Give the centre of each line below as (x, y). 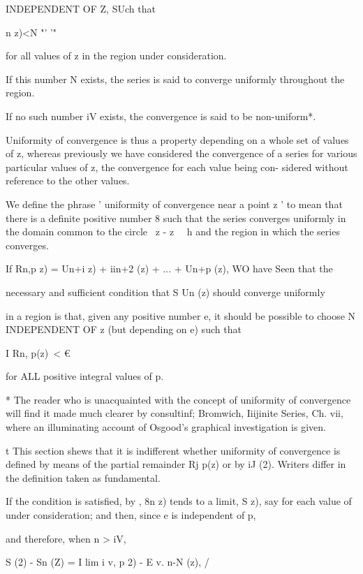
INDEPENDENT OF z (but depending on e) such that (124, 329)
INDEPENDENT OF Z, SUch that (81, 8)
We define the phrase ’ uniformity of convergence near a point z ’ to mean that (174, 204)
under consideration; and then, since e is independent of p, (131, 515)
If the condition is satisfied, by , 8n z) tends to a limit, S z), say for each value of (179, 501)
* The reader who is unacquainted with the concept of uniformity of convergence (178, 399)
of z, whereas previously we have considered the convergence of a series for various (181, 153)
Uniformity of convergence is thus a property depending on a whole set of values (177, 139)
